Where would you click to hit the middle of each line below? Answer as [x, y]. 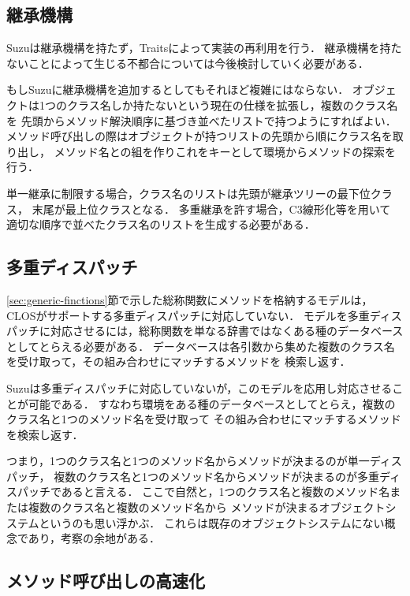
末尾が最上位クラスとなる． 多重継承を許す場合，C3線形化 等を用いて [211, 209]
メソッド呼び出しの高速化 [106, 581]
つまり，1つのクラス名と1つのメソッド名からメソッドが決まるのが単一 [188, 461]
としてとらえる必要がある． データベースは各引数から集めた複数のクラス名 [201, 346]
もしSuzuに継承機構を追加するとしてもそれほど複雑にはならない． [178, 89]
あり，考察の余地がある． [94, 538]
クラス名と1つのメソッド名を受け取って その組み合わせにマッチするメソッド [204, 419]
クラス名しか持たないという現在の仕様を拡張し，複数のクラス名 [232, 104]
